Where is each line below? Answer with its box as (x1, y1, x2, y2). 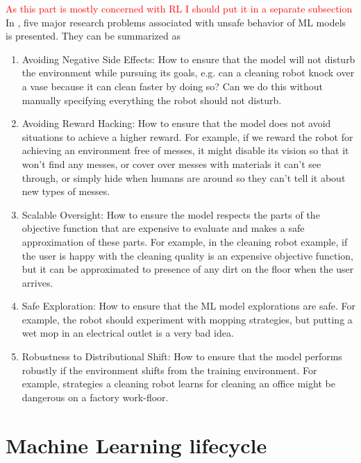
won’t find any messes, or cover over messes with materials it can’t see (22, 156, 321, 171)
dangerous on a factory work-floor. (22, 389, 169, 404)
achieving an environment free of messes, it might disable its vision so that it (22, 143, 349, 158)
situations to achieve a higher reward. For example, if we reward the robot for (22, 129, 353, 144)
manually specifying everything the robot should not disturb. (22, 92, 282, 107)
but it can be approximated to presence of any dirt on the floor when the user (22, 262, 354, 276)
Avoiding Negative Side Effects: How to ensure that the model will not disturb (22, 51, 355, 66)
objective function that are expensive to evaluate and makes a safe (22, 221, 305, 235)
